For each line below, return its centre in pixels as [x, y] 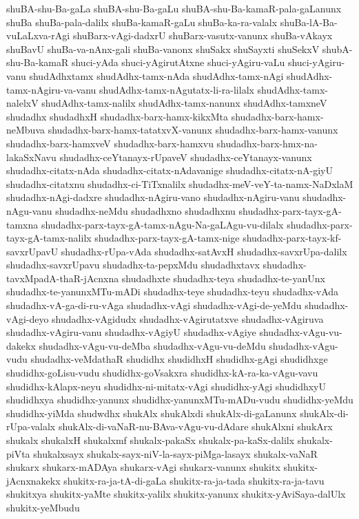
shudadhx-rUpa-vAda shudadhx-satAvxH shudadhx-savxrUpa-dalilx [204, 251]
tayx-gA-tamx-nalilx [49, 238]
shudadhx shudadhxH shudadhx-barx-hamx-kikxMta [117, 116]
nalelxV [22, 103]
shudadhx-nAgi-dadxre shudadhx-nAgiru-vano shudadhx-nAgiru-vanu [153, 197]
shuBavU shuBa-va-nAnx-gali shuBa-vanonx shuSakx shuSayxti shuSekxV [163, 49]
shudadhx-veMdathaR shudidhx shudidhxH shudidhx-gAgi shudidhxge [179, 359]
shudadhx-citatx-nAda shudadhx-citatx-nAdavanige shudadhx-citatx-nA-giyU [170, 170]
